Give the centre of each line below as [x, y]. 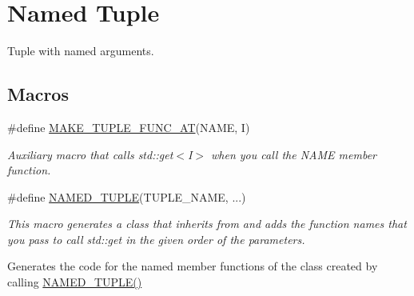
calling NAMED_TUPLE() [75, 282]
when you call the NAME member [294, 154]
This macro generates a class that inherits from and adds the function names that [207, 224]
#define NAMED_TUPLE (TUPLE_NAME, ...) [127, 196]
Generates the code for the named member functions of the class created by [193, 266]
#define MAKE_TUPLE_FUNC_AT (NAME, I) [129, 127]
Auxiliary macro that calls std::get [90, 154]
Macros [38, 94]
